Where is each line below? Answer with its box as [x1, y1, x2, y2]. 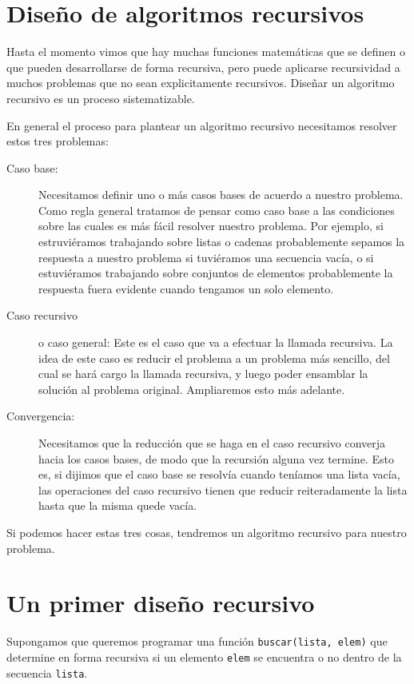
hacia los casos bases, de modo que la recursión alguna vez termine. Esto [38, 450, 394, 467]
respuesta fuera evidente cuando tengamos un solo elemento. [38, 280, 334, 296]
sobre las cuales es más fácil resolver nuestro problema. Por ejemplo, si [38, 217, 384, 234]
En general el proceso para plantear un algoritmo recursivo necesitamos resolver [6, 117, 397, 133]
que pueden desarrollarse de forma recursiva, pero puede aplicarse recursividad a [6, 58, 400, 75]
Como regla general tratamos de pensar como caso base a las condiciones [38, 201, 395, 218]
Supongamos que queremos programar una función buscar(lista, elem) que [6, 633, 388, 650]
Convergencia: [6, 408, 75, 424]
